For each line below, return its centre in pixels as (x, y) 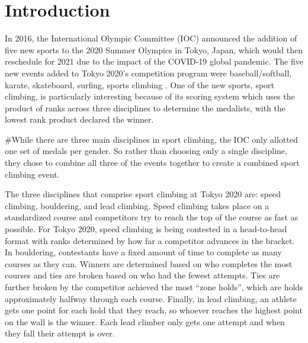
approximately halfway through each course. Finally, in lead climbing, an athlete (151, 298)
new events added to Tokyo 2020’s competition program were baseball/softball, (148, 73)
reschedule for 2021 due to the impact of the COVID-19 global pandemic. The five (154, 61)
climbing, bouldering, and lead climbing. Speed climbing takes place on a (137, 205)
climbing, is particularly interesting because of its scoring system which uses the (150, 96)
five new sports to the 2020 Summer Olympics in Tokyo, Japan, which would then (154, 49)
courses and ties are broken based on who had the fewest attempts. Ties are (142, 275)
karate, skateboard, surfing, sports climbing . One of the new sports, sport (140, 84)
